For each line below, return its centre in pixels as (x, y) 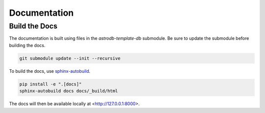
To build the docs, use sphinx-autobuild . (50, 71)
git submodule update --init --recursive (70, 58)
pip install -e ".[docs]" (51, 84)
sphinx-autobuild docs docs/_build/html (68, 91)
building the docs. (27, 45)
